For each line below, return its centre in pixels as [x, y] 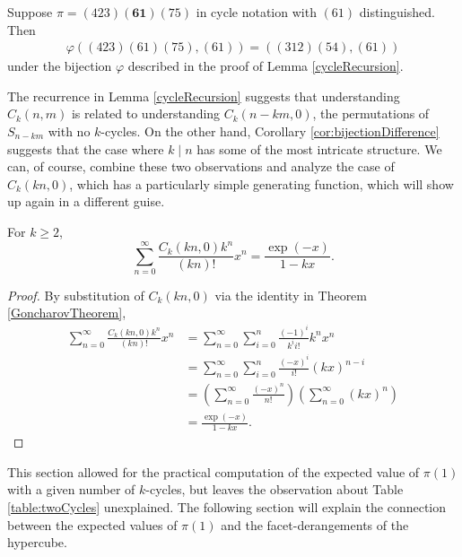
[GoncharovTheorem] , [67, 313]
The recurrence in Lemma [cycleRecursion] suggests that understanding [204, 96]
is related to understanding [146, 113]
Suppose [30, 12]
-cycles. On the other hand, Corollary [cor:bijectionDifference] [270, 131]
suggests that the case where [86, 148]
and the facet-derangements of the [315, 524]
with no [69, 131]
